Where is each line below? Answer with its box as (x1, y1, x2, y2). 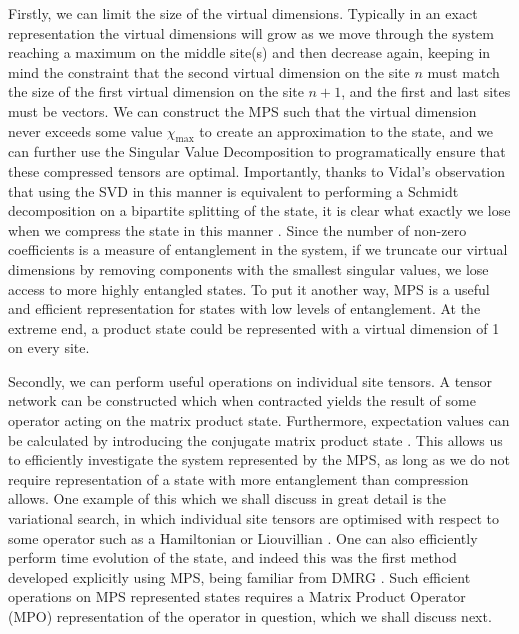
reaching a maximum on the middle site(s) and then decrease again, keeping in (8, 42, 491, 63)
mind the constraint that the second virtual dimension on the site (8, 61, 410, 82)
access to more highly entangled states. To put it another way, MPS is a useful (8, 278, 490, 299)
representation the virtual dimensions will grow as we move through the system (8, 22, 494, 43)
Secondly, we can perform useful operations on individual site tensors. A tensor (8, 370, 493, 391)
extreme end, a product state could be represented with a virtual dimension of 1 (8, 317, 500, 338)
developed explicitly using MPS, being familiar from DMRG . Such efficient (8, 566, 471, 587)
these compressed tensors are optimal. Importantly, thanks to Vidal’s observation (8, 160, 506, 181)
